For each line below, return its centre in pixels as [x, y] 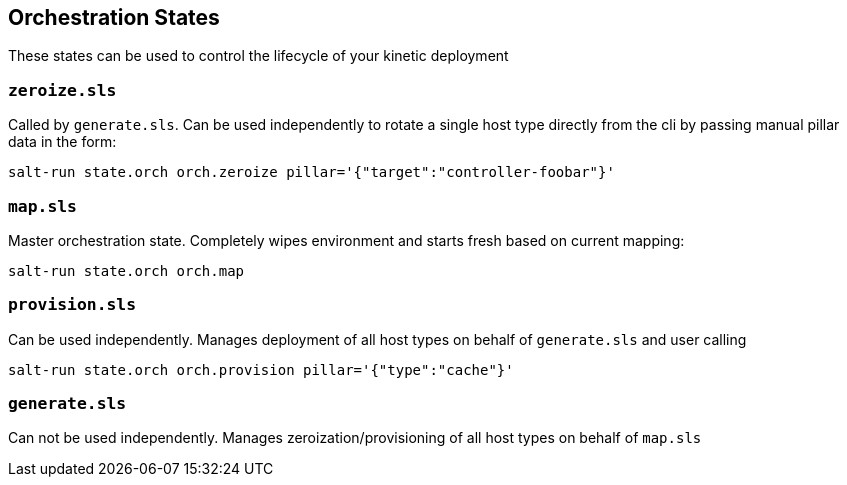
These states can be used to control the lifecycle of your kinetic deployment [258, 56]
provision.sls [72, 305]
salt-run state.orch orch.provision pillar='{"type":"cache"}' [261, 369]
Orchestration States [114, 17]
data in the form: [62, 142]
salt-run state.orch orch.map [126, 270]
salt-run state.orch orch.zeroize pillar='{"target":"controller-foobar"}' [311, 172]
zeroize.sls [62, 90]
